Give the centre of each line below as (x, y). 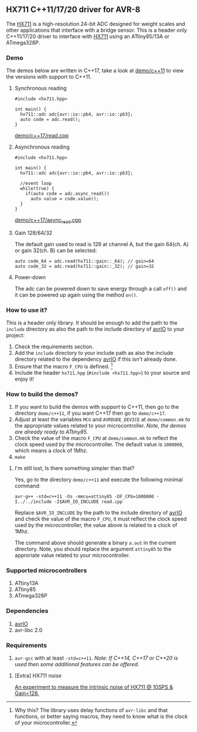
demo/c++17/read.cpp (42, 136)
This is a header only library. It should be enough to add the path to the (92, 323)
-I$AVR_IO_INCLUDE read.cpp (89, 502)
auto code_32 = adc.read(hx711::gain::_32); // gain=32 (84, 266)
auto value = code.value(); (64, 199)
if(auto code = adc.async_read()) (67, 194)
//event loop (36, 184)
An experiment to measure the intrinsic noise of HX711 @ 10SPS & (94, 687)
